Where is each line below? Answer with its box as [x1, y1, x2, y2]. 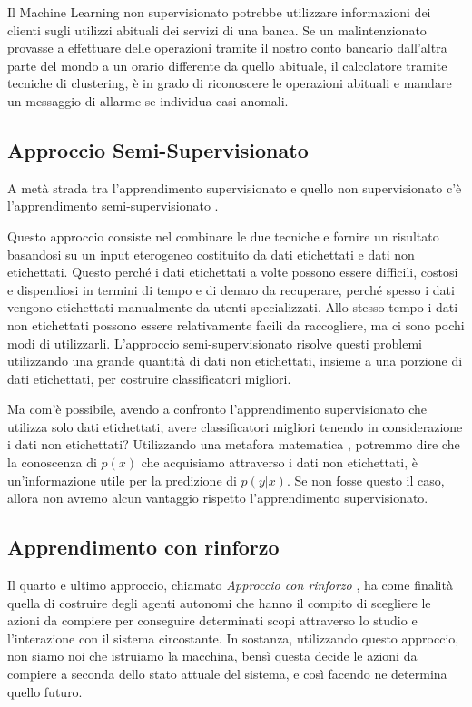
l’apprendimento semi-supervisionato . [7, 196, 219, 215]
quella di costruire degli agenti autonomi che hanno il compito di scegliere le [7, 593, 431, 612]
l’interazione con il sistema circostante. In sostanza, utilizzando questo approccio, [7, 628, 459, 647]
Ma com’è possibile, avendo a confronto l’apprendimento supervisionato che [7, 399, 428, 418]
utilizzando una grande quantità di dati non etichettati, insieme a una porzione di [7, 351, 463, 370]
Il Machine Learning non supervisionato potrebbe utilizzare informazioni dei [7, 3, 431, 21]
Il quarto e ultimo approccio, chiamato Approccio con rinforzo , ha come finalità [7, 575, 453, 594]
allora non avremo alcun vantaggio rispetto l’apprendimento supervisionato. [7, 488, 428, 507]
